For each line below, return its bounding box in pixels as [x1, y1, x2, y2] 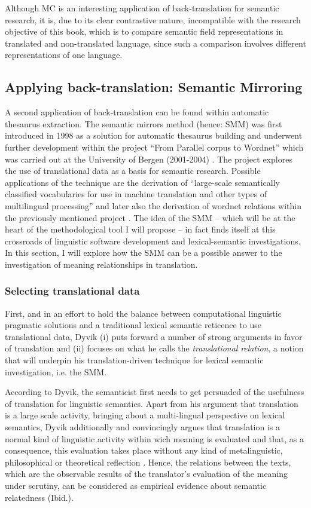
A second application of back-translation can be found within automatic [5, 106, 269, 118]
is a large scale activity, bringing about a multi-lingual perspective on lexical [5, 409, 285, 421]
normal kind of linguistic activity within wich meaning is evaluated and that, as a [5, 432, 304, 445]
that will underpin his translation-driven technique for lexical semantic [5, 354, 264, 366]
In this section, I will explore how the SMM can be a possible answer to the [5, 246, 282, 259]
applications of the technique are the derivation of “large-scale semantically [5, 176, 280, 188]
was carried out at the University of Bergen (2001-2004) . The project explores [5, 152, 292, 165]
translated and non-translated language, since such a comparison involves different [5, 36, 306, 49]
